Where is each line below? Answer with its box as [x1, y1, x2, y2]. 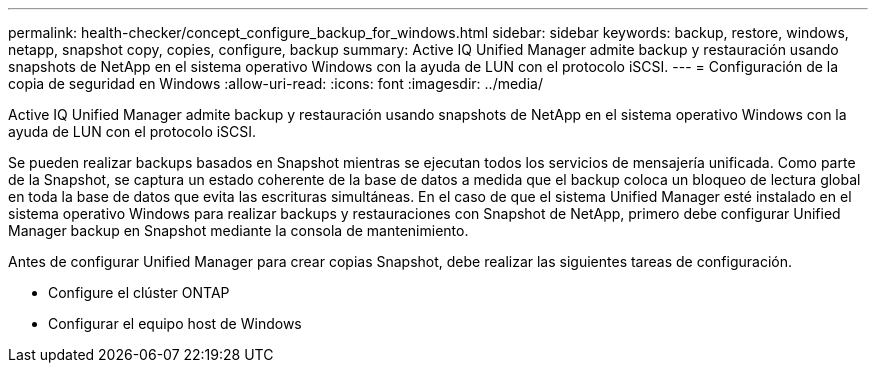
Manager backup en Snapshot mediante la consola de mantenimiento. [8, 222, 469, 239]
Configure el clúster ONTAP [48, 284, 230, 301]
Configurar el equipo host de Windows [48, 315, 302, 332]
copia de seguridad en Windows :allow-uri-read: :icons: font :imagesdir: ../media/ [8, 75, 543, 92]
